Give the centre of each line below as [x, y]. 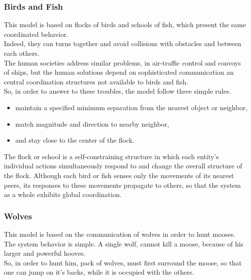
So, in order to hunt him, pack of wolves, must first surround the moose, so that [123, 262]
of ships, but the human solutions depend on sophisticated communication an [119, 72]
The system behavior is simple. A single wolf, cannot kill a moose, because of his [124, 243]
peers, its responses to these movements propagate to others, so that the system [122, 185]
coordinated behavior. [36, 34]
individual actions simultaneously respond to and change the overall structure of [123, 166]
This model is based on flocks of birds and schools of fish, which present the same [125, 25]
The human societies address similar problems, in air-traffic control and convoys [123, 62]
